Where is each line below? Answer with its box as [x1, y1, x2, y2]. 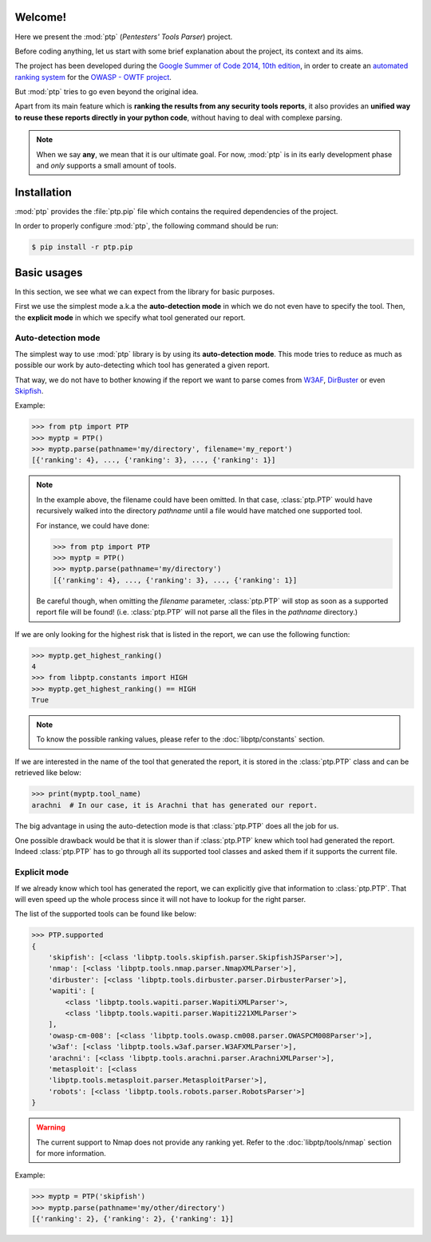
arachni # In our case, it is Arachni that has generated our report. [31, 801, 318, 809]
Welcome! [14, 10, 67, 24]
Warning [36, 1122, 65, 1133]
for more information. [36, 1148, 107, 1157]
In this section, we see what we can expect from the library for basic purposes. [14, 287, 275, 296]
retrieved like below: [14, 768, 81, 777]
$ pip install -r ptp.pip [31, 243, 133, 251]
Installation [14, 185, 72, 199]
